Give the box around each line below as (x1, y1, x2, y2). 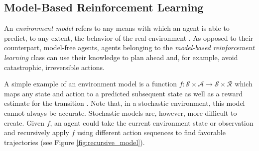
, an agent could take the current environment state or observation (50, 117, 254, 128)
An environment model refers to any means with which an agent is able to (4, 23, 230, 33)
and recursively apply (4, 127, 69, 138)
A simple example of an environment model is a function (4, 78, 177, 89)
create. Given (4, 117, 45, 128)
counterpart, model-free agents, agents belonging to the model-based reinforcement (4, 42, 255, 53)
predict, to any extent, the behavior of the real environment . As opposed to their (4, 32, 254, 43)
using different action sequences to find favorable (77, 127, 226, 138)
